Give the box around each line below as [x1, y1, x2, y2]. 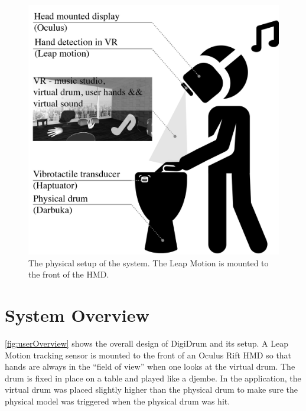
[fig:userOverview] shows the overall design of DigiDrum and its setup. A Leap [5, 337, 288, 350]
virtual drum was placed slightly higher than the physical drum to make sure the [5, 383, 298, 396]
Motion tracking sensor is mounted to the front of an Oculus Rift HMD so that [5, 348, 292, 361]
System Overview [5, 303, 149, 327]
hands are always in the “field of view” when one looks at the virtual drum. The [5, 360, 295, 373]
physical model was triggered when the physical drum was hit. [5, 395, 230, 407]
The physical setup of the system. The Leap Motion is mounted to [28, 256, 269, 269]
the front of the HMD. [28, 268, 109, 280]
